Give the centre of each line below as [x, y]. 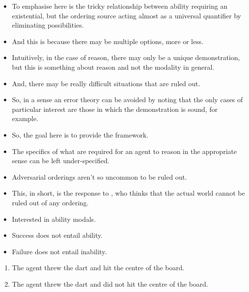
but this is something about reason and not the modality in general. [113, 67]
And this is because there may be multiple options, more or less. [108, 41]
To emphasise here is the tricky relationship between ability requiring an [120, 6]
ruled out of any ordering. [50, 202]
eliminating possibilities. [48, 25]
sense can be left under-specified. [61, 161]
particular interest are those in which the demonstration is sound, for [115, 109]
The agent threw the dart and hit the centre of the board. [98, 268]
